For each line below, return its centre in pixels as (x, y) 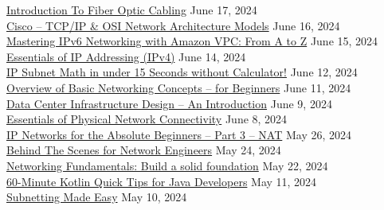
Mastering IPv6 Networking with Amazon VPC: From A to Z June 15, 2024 (192, 41)
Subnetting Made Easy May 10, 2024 (97, 197)
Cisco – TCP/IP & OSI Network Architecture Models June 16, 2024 (173, 25)
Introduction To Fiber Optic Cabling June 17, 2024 (132, 10)
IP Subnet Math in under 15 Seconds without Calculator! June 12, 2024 (182, 72)
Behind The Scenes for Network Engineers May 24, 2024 (144, 150)
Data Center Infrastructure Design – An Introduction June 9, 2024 (169, 103)
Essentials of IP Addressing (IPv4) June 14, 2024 (126, 56)
